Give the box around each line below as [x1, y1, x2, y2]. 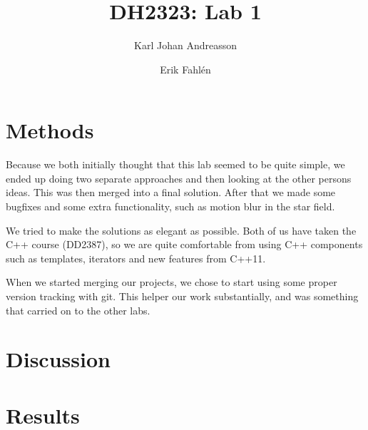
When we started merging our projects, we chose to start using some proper [6, 275, 337, 290]
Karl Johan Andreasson [134, 38, 237, 53]
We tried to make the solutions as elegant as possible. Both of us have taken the [6, 222, 357, 237]
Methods [6, 116, 94, 145]
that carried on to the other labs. [6, 302, 150, 317]
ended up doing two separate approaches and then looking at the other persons [6, 170, 352, 185]
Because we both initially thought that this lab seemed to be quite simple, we [6, 157, 345, 172]
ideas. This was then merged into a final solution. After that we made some [6, 185, 336, 200]
